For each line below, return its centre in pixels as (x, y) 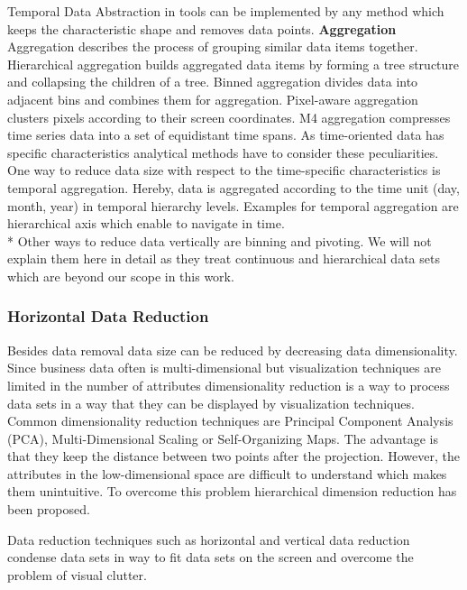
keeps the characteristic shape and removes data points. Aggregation (202, 28)
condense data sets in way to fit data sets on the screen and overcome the (211, 557)
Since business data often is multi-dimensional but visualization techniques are (224, 368)
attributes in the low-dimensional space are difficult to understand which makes (227, 473)
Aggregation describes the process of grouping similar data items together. (213, 46)
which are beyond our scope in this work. (121, 276)
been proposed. (49, 509)
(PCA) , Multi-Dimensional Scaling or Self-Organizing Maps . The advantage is (223, 438)
